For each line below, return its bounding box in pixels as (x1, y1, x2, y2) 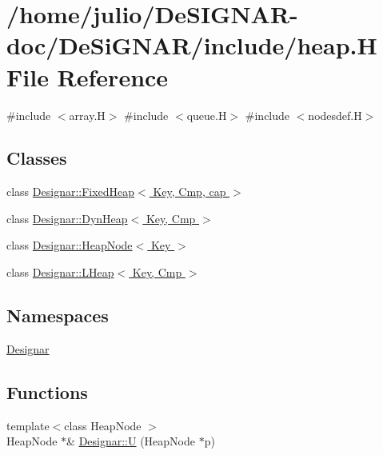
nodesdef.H (308, 106, 362, 123)
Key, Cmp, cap (153, 183, 226, 200)
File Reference (6, 60, 169, 93)
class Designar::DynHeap (6, 210, 128, 226)
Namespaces (6, 303, 109, 328)
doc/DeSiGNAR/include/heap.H (6, 29, 377, 62)
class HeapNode (64, 417, 142, 433)
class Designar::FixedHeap (6, 183, 135, 200)
